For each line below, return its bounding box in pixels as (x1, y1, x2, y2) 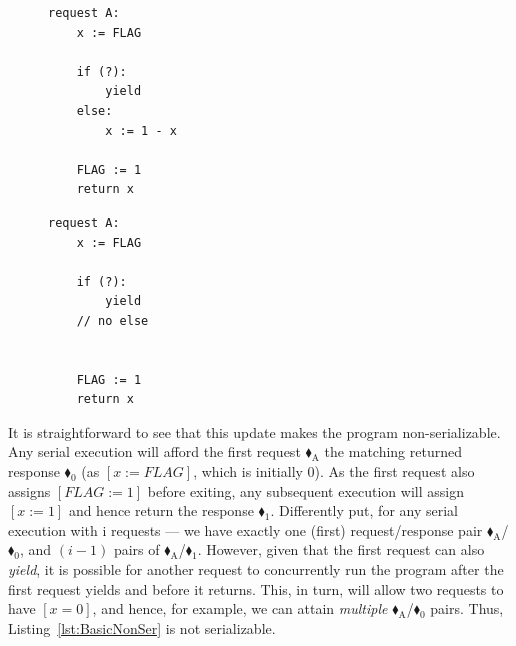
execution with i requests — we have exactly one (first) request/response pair (8, 519, 483, 540)
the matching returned (324, 441, 462, 462)
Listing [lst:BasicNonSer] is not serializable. (8, 617, 276, 638)
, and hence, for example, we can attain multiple (92, 598, 388, 619)
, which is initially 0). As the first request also (193, 461, 475, 482)
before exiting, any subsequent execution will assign (147, 480, 464, 501)
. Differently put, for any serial (270, 500, 459, 521)
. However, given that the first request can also (197, 539, 485, 560)
